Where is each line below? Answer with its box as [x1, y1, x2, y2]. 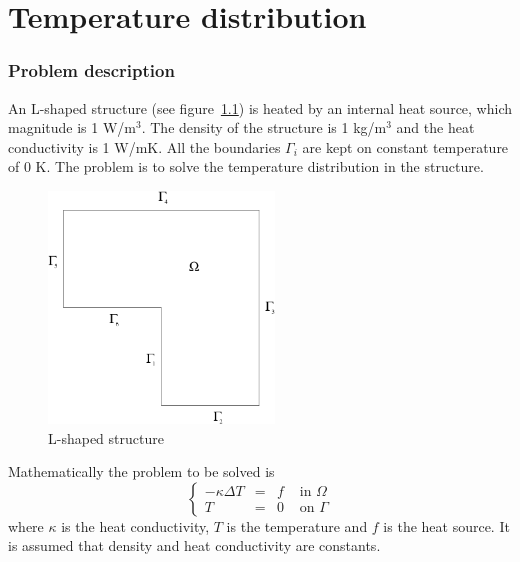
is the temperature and [226, 515, 368, 536]
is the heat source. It [383, 515, 510, 536]
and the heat [396, 117, 475, 138]
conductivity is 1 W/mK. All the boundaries [8, 136, 281, 157]
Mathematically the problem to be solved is [8, 461, 275, 482]
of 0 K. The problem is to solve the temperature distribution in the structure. [8, 156, 484, 177]
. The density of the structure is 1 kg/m [141, 117, 387, 138]
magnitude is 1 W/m [8, 117, 137, 138]
